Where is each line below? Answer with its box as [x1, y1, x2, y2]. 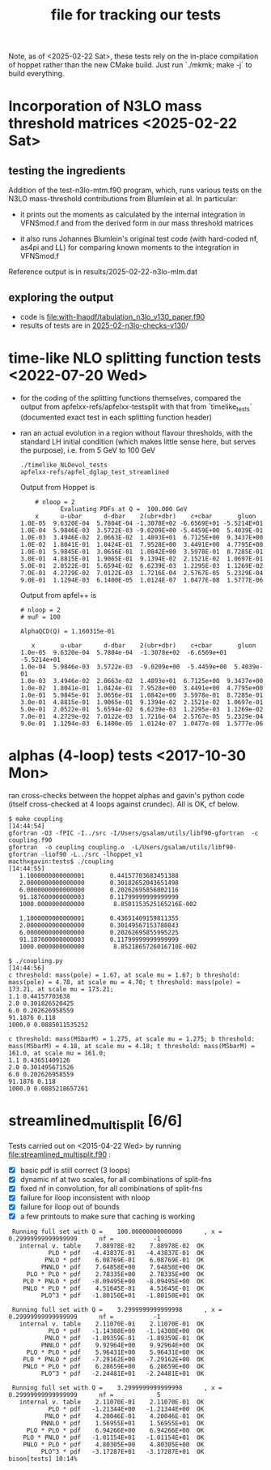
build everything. [8, 69, 65, 79]
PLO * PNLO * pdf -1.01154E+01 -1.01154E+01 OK [23, 1433, 205, 1442]
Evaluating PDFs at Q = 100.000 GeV [60, 505, 188, 513]
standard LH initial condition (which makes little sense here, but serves [19, 436, 256, 446]
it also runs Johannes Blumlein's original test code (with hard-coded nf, [19, 234, 259, 244]
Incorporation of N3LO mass [8, 97, 202, 115]
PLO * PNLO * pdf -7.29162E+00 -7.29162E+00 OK [23, 1355, 205, 1364]
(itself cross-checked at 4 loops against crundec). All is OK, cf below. [8, 799, 239, 809]
